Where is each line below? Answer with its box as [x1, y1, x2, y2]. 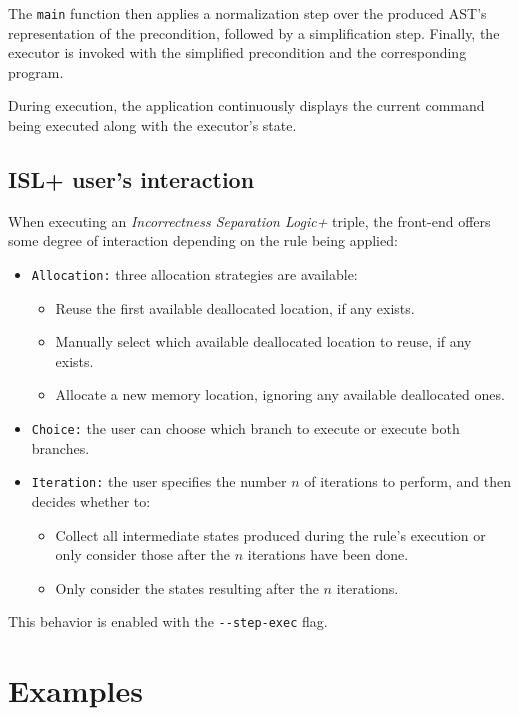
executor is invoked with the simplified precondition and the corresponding [8, 42, 467, 63]
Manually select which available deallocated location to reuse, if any [55, 331, 472, 352]
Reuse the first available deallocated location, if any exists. [55, 297, 415, 318]
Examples [8, 670, 143, 711]
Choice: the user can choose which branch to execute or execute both [31, 418, 460, 439]
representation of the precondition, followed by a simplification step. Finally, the [8, 22, 500, 43]
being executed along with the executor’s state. [8, 115, 297, 136]
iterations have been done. [247, 544, 409, 565]
